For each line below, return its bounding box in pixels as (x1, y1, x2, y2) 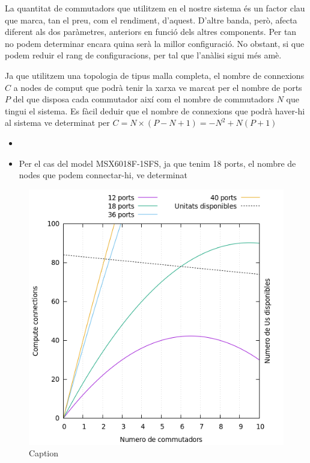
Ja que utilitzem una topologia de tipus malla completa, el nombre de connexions (5, 69, 305, 81)
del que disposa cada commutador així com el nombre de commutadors (13, 93, 274, 105)
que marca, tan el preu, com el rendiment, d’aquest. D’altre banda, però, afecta (5, 13, 297, 26)
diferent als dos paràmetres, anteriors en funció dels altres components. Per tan (5, 25, 297, 38)
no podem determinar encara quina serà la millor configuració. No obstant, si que (5, 37, 305, 49)
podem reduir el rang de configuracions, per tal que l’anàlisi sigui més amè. (5, 49, 282, 61)
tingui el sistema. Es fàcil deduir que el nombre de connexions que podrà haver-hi (5, 104, 305, 117)
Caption (29, 447, 59, 459)
